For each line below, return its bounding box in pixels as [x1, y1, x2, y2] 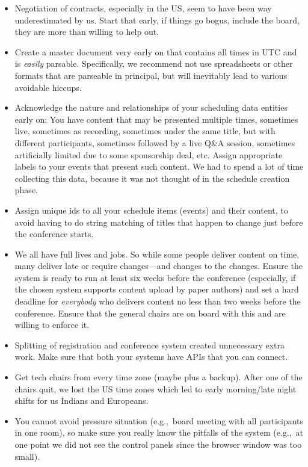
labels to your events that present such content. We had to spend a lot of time [14, 160, 304, 173]
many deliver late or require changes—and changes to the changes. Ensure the [14, 259, 303, 272]
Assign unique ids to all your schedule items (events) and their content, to [14, 203, 288, 216]
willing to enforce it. [14, 318, 90, 331]
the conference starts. [14, 227, 94, 240]
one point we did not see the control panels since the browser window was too [14, 438, 302, 450]
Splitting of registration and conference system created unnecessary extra [14, 338, 285, 351]
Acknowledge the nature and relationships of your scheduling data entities [14, 101, 288, 114]
